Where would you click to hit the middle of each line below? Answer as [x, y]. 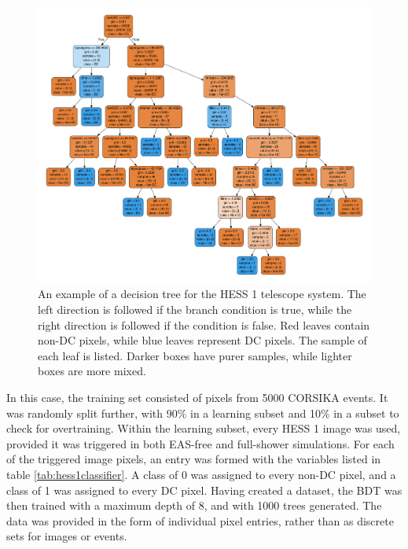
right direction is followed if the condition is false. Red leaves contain [204, 324]
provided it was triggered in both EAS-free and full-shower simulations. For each [200, 443]
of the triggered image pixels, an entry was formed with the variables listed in [194, 459]
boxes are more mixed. [92, 371]
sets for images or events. [67, 536]
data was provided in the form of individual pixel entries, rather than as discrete [200, 520]
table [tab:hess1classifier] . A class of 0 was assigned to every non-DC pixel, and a [201, 474]
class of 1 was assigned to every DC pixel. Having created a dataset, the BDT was [204, 490]
